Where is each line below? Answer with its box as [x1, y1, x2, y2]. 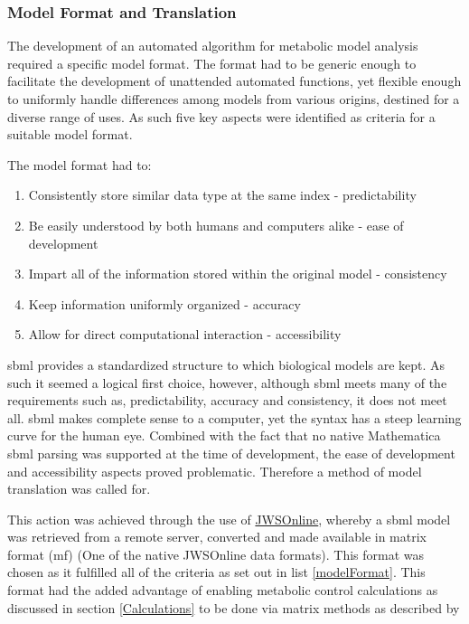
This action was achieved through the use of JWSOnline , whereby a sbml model [7, 509, 451, 528]
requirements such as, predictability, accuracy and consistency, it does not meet [7, 391, 447, 410]
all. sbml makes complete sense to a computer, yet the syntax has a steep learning [7, 408, 462, 427]
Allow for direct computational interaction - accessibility [28, 325, 342, 344]
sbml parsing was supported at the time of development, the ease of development [7, 443, 455, 462]
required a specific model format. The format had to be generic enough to [7, 53, 417, 72]
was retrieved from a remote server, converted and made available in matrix [7, 527, 427, 546]
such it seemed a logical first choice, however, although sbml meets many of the [7, 373, 447, 392]
